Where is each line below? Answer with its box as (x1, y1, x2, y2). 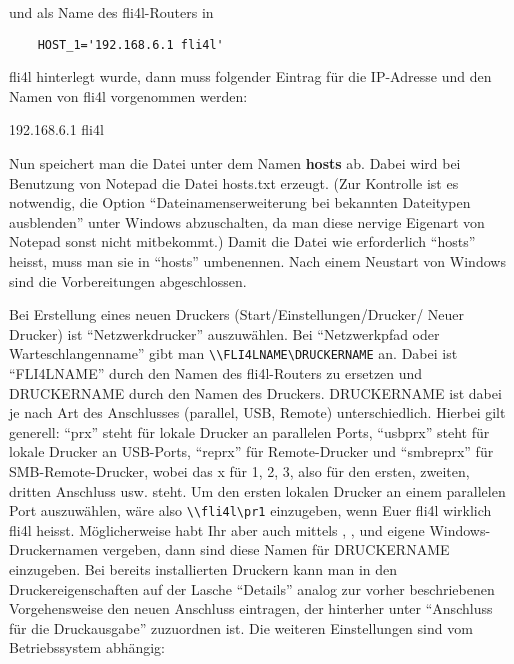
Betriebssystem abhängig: (9, 637, 166, 658)
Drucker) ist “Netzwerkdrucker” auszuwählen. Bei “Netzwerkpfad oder (9, 323, 440, 344)
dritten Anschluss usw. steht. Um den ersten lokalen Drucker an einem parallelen (9, 480, 506, 501)
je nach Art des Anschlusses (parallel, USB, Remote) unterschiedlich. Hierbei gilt (9, 402, 506, 423)
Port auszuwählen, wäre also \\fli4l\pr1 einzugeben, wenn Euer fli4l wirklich (9, 500, 492, 521)
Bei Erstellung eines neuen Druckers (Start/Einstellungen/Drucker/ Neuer (9, 304, 465, 325)
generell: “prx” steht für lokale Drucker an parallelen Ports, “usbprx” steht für (9, 421, 490, 442)
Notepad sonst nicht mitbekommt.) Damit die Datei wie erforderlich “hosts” (9, 231, 476, 252)
